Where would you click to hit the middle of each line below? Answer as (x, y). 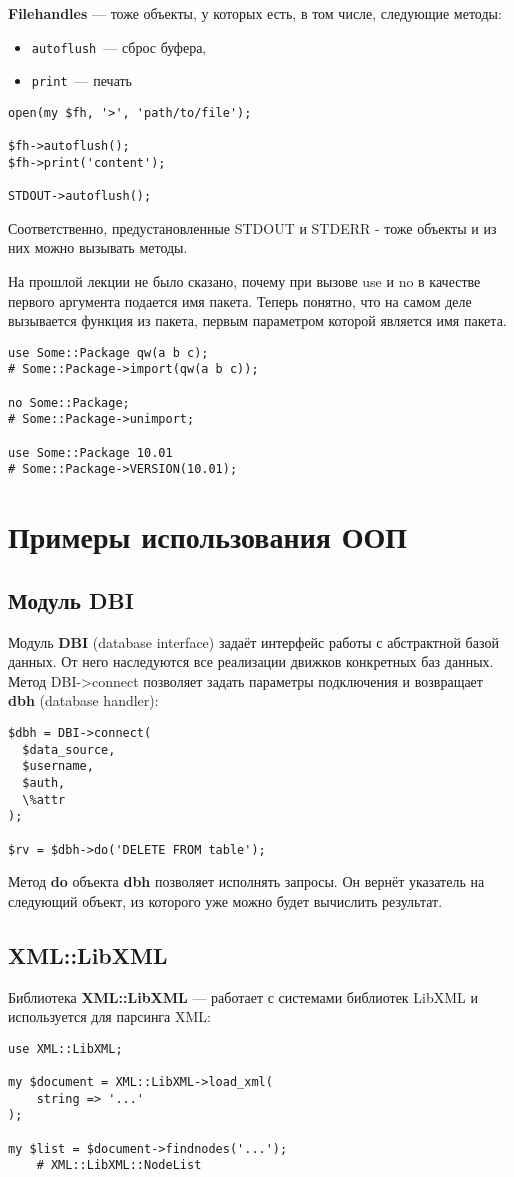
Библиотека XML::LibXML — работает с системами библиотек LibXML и (243, 996)
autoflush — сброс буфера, (119, 46)
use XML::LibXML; (65, 1048)
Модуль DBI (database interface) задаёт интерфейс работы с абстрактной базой (253, 641)
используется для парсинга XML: (109, 1016)
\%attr (44, 799)
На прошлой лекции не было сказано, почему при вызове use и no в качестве (244, 281)
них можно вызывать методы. (98, 247)
